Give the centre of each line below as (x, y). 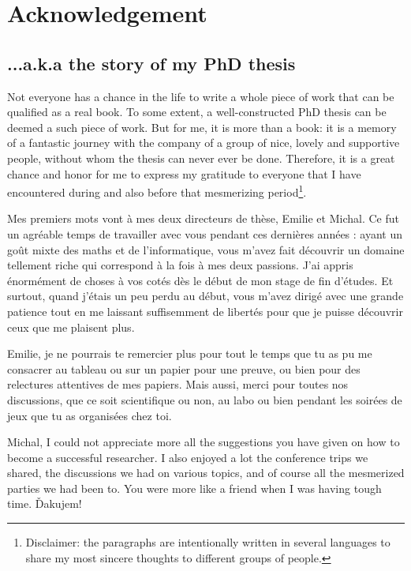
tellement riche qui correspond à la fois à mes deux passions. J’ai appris (180, 265)
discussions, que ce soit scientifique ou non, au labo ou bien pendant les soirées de (205, 399)
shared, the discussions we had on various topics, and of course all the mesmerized (206, 473)
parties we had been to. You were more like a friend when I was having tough (194, 488)
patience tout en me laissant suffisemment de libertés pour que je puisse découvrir (205, 311)
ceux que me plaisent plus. (71, 327)
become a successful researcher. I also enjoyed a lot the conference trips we (188, 457)
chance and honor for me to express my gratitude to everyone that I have (184, 173)
